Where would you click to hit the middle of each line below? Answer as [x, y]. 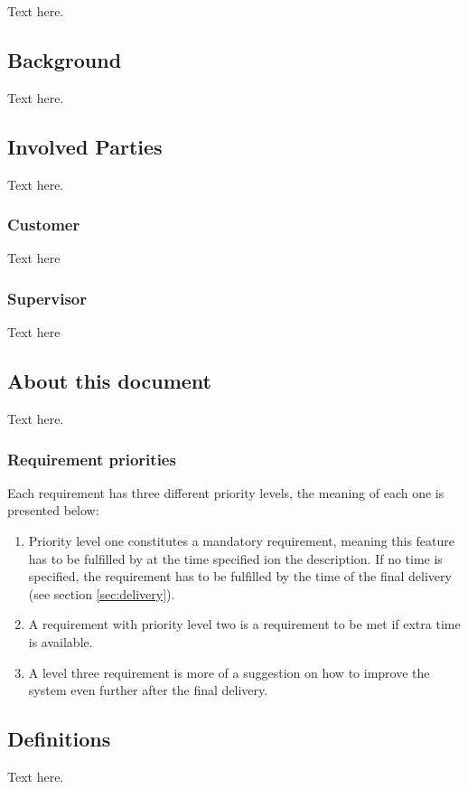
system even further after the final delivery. [148, 690]
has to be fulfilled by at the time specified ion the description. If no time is [235, 558]
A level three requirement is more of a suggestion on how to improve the [229, 672]
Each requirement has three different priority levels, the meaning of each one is [226, 492]
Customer [44, 225]
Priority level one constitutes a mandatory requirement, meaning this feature [242, 541]
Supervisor [47, 298]
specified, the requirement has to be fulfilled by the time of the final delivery [240, 576]
